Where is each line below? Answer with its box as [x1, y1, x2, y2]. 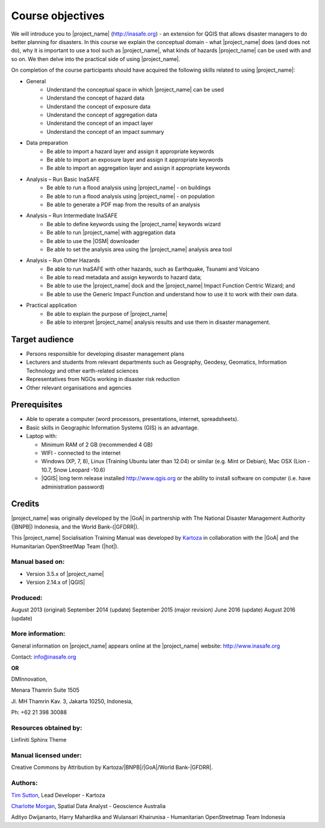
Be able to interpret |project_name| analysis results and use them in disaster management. [46, 318, 271, 326]
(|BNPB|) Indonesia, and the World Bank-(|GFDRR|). [11, 523, 139, 530]
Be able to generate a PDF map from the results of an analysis [46, 201, 200, 208]
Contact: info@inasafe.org [11, 653, 76, 660]
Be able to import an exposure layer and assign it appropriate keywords [46, 156, 224, 163]
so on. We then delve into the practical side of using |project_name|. [11, 55, 181, 63]
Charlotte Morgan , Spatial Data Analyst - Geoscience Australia [11, 802, 166, 809]
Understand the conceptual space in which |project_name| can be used [46, 86, 224, 93]
